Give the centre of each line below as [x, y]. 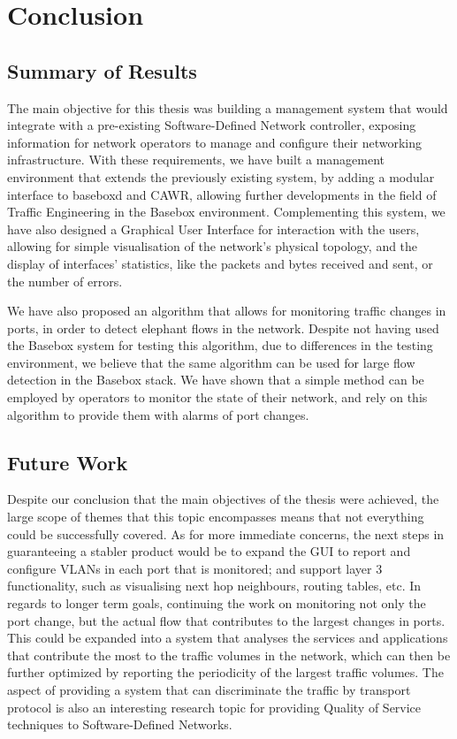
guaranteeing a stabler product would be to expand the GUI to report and [209, 551]
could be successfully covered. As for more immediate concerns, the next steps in [226, 533]
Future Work [68, 462]
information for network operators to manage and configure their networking [215, 142]
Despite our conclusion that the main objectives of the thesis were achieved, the [223, 499]
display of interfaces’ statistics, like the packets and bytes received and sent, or [220, 263]
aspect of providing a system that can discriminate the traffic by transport [209, 689]
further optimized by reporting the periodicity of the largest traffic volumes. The [225, 672]
